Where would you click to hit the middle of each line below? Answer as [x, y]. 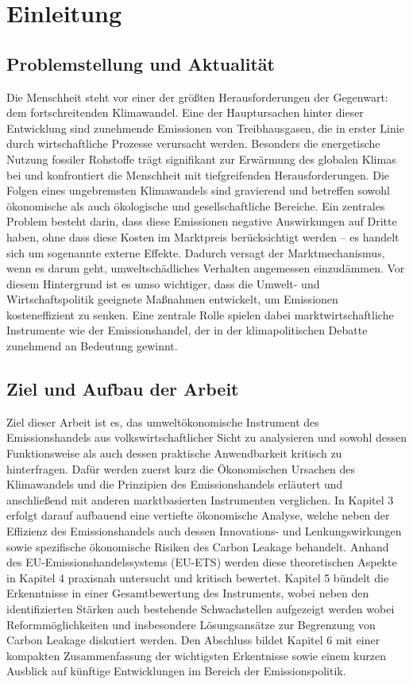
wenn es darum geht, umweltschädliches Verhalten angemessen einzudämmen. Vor [206, 268]
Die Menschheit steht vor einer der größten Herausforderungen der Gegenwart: [197, 97]
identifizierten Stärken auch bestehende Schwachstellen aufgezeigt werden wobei [201, 609]
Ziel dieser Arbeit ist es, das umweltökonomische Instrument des [163, 421]
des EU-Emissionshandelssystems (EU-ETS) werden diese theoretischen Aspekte [202, 562]
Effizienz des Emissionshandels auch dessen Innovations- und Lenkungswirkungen [204, 531]
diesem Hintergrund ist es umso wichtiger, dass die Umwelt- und [163, 283]
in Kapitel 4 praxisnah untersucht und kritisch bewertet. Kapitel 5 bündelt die [198, 577]
